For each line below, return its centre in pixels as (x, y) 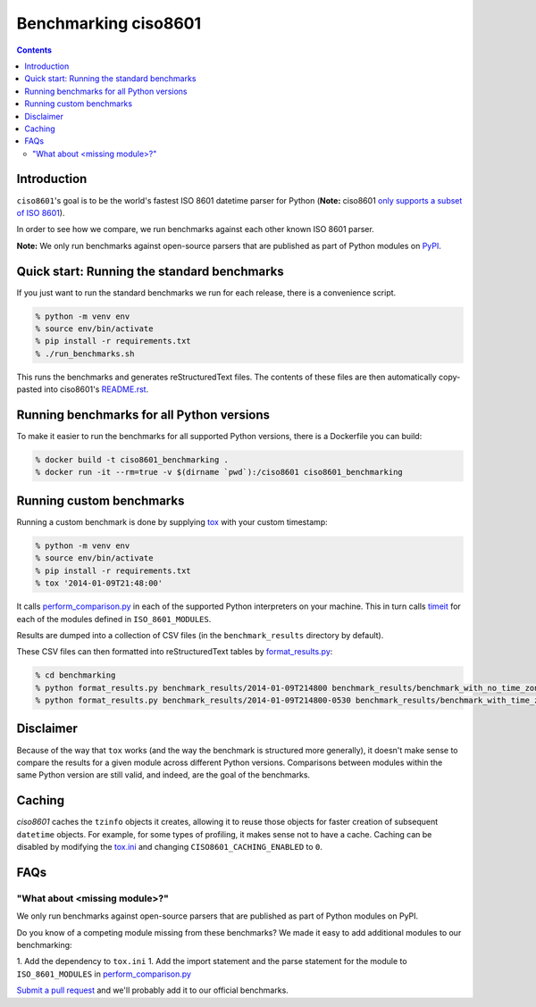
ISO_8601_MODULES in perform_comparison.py (104, 974)
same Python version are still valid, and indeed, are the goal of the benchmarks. (163, 775)
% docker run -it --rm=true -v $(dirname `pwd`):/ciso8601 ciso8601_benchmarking (219, 472)
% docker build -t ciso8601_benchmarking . (132, 460)
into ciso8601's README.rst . (96, 389)
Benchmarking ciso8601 (109, 23)
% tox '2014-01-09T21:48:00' (99, 583)
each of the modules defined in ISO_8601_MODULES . (114, 619)
